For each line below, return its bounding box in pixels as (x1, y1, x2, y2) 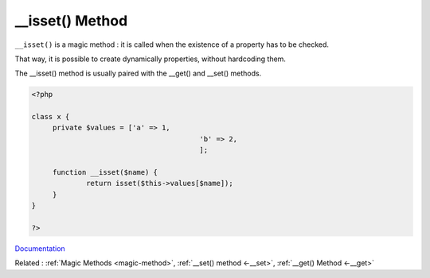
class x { (31, 112, 70, 122)
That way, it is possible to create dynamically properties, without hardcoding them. (14, 54, 287, 64)
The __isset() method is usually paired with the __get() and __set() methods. (14, 68, 262, 79)
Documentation (14, 243, 65, 253)
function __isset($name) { (52, 168, 158, 177)
